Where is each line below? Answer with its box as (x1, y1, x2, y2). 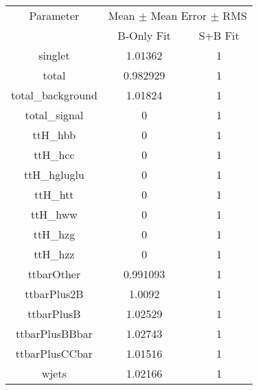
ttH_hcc (34, 147, 75, 162)
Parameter (29, 8, 80, 23)
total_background (11, 87, 97, 103)
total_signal (25, 107, 84, 123)
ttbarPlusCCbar (15, 345, 93, 361)
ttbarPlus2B (25, 286, 84, 302)
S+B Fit (198, 27, 239, 43)
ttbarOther (27, 266, 81, 282)
